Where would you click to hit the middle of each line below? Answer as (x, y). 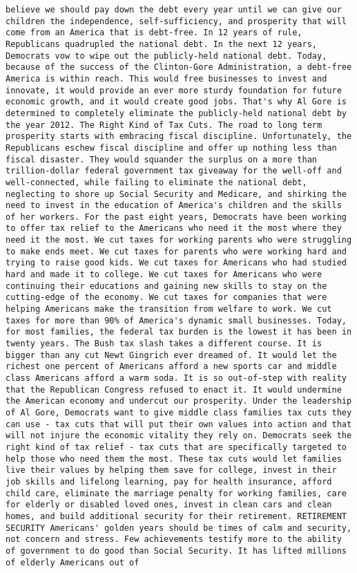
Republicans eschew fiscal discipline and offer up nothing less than (171, 148)
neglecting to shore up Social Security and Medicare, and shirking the (176, 194)
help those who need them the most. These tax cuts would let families (174, 459)
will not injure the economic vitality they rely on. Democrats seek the (179, 436)
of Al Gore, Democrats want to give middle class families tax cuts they (179, 412)
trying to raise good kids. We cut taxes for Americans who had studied (176, 263)
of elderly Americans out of (73, 562)
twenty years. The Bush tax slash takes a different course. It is (164, 344)
